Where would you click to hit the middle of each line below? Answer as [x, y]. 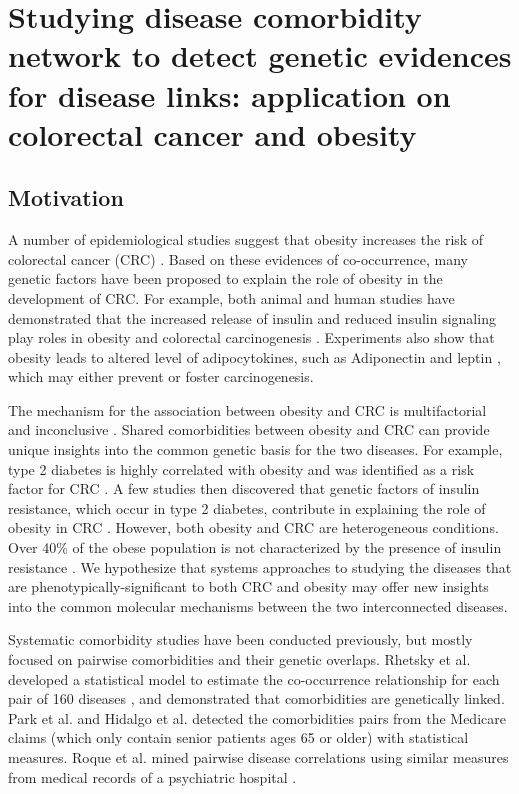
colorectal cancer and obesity [212, 133]
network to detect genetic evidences [260, 55]
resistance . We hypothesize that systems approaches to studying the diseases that [260, 566]
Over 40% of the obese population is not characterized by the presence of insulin [255, 547]
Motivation [66, 197]
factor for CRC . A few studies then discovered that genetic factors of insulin [244, 488]
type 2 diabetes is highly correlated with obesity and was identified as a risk [241, 468]
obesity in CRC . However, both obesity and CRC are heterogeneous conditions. [253, 527]
